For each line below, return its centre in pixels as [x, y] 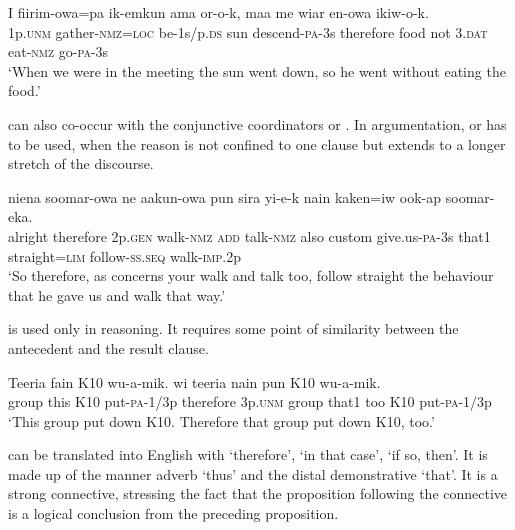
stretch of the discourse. [81, 163]
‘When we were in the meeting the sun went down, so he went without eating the [257, 70]
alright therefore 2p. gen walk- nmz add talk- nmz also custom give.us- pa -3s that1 [249, 235]
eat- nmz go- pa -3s [58, 51]
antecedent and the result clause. [108, 347]
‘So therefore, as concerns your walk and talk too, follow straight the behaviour [251, 275]
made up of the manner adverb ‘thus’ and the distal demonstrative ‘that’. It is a [253, 473]
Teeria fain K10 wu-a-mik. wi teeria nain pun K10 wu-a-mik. [194, 381]
